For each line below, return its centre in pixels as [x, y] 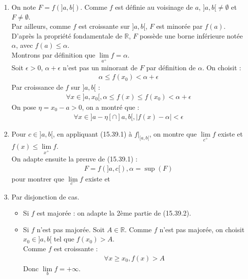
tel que [64, 239]
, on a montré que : [111, 107]
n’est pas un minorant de [100, 67]
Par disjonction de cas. [45, 196]
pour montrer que [38, 178]
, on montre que [173, 133]
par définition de [171, 67]
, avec [24, 45]
